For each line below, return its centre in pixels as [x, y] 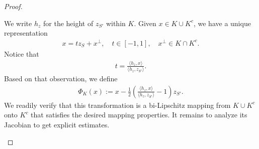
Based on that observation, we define [61, 79]
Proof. [13, 6]
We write [18, 23]
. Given [145, 23]
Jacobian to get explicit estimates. [57, 124]
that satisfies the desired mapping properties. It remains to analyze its [139, 115]
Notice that [22, 53]
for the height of [68, 23]
